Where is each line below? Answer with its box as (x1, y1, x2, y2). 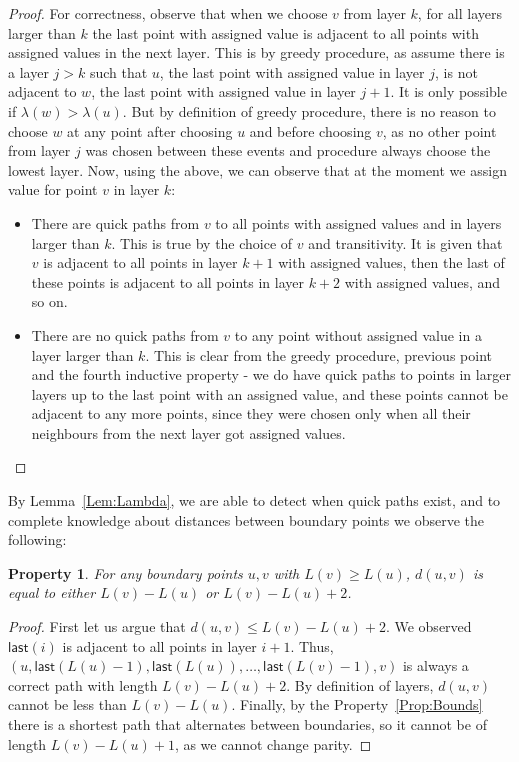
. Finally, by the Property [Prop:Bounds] (231, 694, 483, 715)
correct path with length (8, 674, 158, 695)
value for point (8, 179, 98, 200)
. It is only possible (390, 81, 507, 102)
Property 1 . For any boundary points (8, 562, 243, 583)
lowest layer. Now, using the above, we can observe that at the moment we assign (8, 159, 507, 180)
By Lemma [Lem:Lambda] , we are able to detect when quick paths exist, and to (8, 490, 501, 511)
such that (89, 61, 148, 82)
